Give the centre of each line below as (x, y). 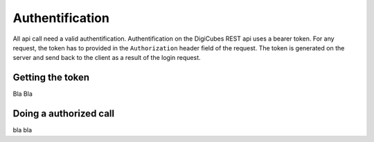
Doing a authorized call (63, 114)
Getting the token (51, 78)
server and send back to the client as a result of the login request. (107, 58)
